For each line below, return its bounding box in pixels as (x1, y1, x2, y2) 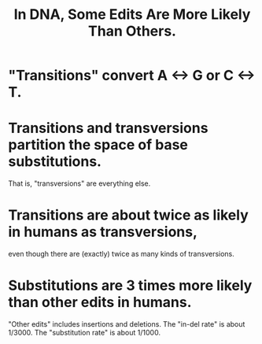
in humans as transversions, (8, 223, 198, 241)
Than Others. (87, 22, 177, 40)
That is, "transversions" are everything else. (8, 179, 151, 188)
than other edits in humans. (8, 294, 192, 312)
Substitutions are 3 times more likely (8, 277, 253, 294)
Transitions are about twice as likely (8, 206, 249, 224)
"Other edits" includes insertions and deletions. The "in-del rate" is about (8, 320, 245, 328)
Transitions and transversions (8, 120, 208, 137)
